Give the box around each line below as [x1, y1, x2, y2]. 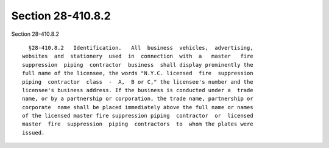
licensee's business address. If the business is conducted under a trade [22, 87, 253, 93]
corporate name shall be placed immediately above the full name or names [22, 104, 253, 110]
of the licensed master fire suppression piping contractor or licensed [22, 112, 253, 119]
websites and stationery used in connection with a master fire [22, 53, 253, 60]
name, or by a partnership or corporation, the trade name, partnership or [22, 95, 253, 103]
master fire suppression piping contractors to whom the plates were [22, 121, 253, 127]
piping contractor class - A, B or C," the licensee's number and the [22, 78, 253, 85]
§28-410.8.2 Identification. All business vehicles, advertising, [28, 44, 253, 51]
